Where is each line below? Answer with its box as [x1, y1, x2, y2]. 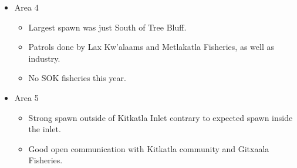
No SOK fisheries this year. [28, 72, 126, 84]
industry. [28, 52, 60, 64]
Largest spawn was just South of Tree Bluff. [28, 21, 187, 33]
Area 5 [14, 91, 39, 103]
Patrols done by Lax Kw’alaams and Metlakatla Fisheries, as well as [28, 41, 274, 53]
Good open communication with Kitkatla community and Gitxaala [28, 142, 269, 154]
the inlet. [28, 123, 61, 135]
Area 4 [14, 1, 39, 13]
